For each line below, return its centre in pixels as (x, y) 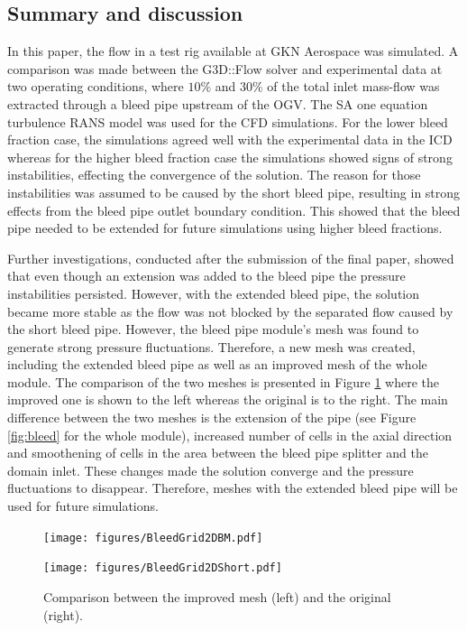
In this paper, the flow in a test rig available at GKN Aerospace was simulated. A (233, 51)
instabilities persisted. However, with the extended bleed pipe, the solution (214, 293)
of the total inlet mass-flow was (353, 86)
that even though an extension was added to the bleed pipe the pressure (206, 276)
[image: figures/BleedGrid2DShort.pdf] (163, 568)
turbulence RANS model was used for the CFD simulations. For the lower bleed (228, 121)
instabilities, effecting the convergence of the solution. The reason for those (214, 175)
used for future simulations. (83, 506)
